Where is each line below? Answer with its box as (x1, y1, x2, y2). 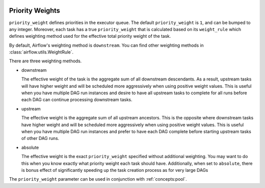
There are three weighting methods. (9, 58, 82, 64)
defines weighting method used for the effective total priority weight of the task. (9, 33, 171, 39)
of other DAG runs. (21, 135, 59, 141)
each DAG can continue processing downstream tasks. (21, 97, 132, 103)
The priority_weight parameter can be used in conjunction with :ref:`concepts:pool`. (9, 176, 187, 182)
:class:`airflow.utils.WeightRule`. (9, 49, 74, 55)
